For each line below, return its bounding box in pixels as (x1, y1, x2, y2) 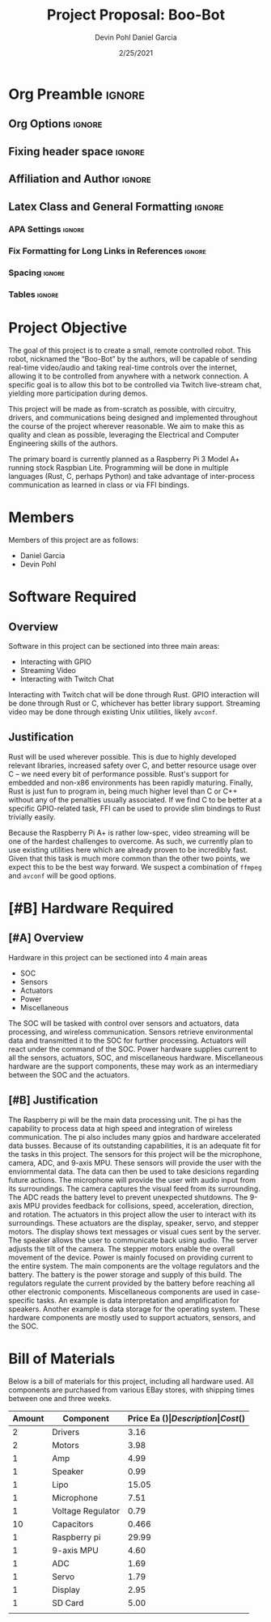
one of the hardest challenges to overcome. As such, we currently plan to (8, 836, 253, 846)
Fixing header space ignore (8, 144, 146, 159)
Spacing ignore (8, 267, 66, 278)
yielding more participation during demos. (8, 388, 148, 398)
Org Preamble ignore (8, 85, 146, 103)
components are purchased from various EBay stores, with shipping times (8, 1385, 255, 1395)
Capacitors (52, 1518, 94, 1530)
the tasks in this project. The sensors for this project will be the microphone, (8, 1149, 262, 1158)
